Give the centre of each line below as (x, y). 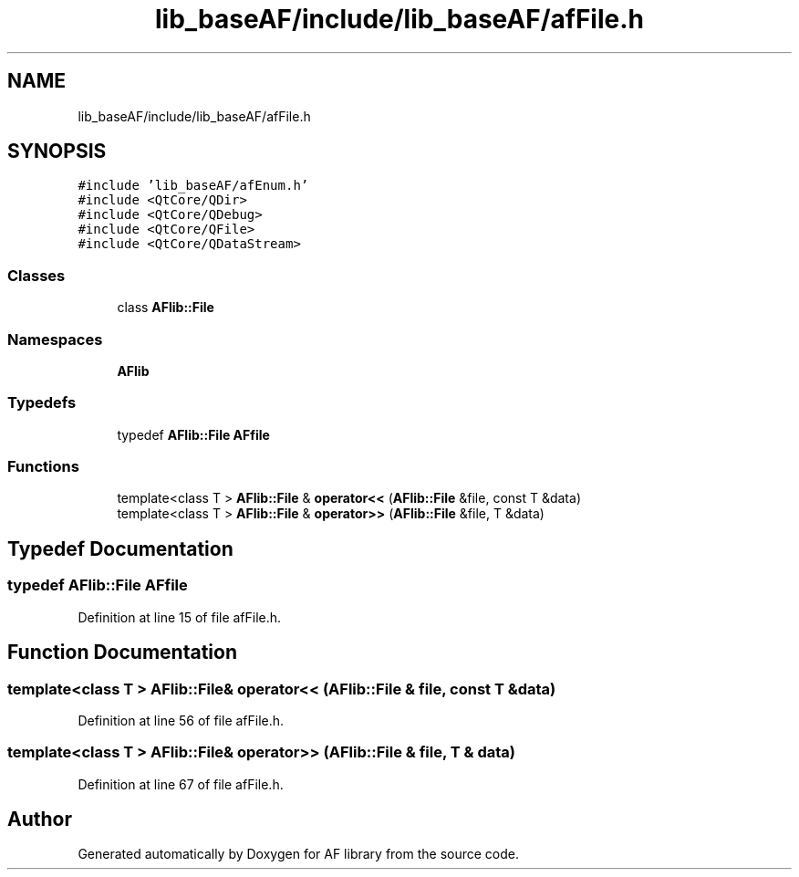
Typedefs (42, 403)
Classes (36, 275)
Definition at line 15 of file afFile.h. (180, 617)
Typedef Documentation (120, 548)
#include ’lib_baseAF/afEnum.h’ (193, 186)
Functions (43, 467)
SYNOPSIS (57, 151)
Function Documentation (122, 653)
